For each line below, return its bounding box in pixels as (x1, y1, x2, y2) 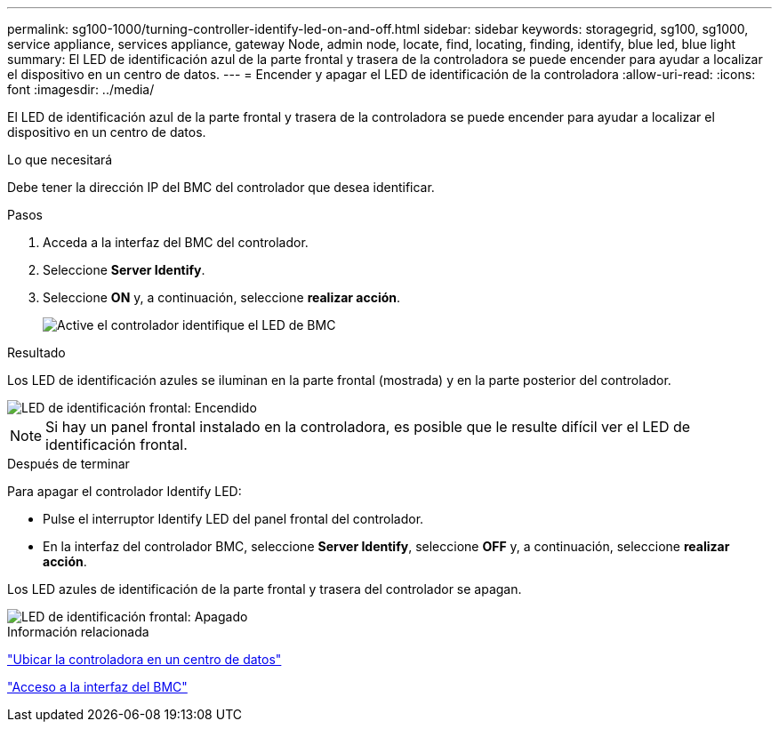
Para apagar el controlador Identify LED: (7, 484, 242, 499)
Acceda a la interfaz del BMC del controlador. (43, 235, 309, 250)
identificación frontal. (45, 436, 188, 453)
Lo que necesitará (7, 152, 113, 167)
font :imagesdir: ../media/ (7, 82, 155, 97)
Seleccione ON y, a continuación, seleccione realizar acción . (43, 290, 401, 305)
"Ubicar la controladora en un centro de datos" (7, 652, 282, 667)
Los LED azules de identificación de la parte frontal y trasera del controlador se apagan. (7, 581, 522, 597)
